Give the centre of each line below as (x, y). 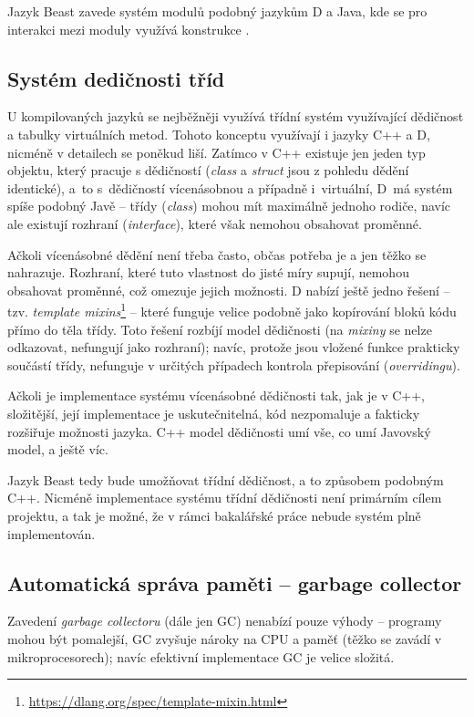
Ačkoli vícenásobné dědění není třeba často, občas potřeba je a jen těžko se (217, 254)
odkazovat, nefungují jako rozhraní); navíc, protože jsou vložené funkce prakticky (234, 347)
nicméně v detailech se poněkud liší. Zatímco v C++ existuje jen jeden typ (216, 152)
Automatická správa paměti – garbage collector (235, 582)
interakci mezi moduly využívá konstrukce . (129, 29)
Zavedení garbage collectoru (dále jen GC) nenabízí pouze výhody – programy (225, 621)
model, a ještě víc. (58, 449)
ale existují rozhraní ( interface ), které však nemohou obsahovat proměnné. (215, 223)
